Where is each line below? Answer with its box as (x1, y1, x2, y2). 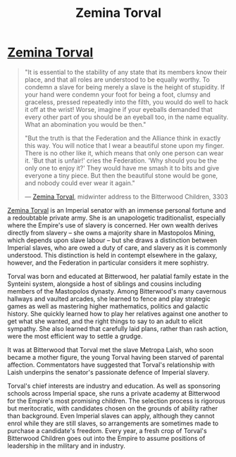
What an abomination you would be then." (24, 120, 147, 128)
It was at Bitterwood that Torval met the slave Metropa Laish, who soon (7, 345, 213, 353)
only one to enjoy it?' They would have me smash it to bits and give (24, 163, 220, 172)
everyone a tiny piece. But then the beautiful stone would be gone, (24, 171, 218, 180)
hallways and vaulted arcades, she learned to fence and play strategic (7, 294, 211, 303)
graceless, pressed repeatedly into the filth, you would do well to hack (24, 97, 229, 106)
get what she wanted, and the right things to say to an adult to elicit (7, 317, 203, 325)
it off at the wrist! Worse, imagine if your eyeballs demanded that (24, 105, 213, 113)
